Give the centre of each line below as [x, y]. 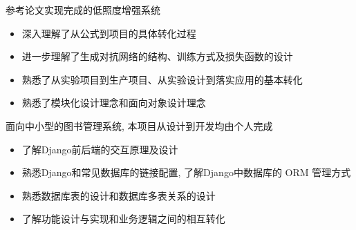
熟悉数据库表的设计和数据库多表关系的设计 [119, 195]
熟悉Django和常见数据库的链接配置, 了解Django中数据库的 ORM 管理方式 [186, 172]
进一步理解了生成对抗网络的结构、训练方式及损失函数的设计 [157, 56]
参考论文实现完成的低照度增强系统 [83, 10]
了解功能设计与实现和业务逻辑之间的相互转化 [123, 219]
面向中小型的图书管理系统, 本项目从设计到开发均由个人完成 [139, 125]
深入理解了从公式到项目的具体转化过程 [109, 33]
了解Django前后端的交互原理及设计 [100, 149]
